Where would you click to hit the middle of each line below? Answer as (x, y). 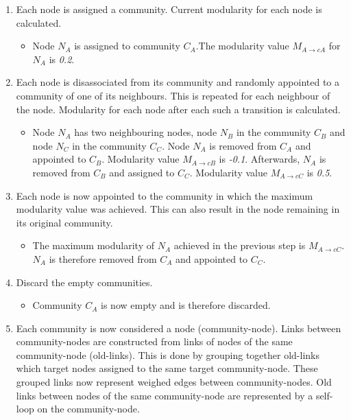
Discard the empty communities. (84, 282)
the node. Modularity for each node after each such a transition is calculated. (178, 109)
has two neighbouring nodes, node (146, 132)
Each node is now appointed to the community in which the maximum (165, 195)
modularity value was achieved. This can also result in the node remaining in (178, 209)
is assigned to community (127, 46)
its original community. (64, 222)
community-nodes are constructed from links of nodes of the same (154, 341)
